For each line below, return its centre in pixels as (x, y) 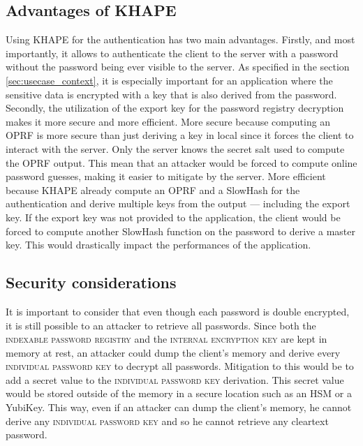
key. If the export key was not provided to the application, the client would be (173, 217)
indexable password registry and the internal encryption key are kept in (166, 339)
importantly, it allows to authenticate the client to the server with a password (172, 53)
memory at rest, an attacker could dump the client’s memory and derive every (173, 352)
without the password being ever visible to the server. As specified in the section (178, 67)
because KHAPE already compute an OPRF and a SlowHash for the (153, 189)
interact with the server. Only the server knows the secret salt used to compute (175, 148)
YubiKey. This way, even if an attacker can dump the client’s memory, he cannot (179, 407)
